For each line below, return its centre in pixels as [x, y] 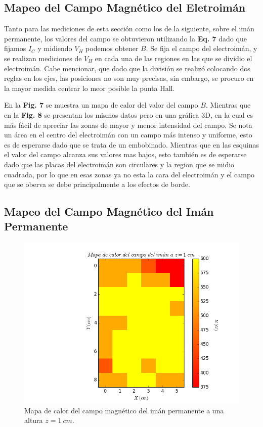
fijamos [15, 48]
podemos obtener [112, 48]
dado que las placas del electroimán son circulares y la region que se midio [119, 164]
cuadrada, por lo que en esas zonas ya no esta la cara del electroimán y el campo [129, 174]
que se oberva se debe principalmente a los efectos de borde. [97, 184]
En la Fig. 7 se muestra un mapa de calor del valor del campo [101, 105]
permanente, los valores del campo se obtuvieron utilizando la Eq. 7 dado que [125, 38]
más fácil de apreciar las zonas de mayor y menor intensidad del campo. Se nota [128, 125]
